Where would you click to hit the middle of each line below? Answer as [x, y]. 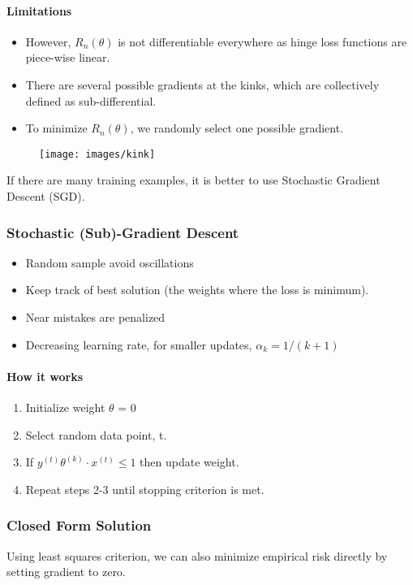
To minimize [56, 128]
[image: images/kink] [97, 154]
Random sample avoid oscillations [110, 262]
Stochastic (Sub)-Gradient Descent [123, 232]
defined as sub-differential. [91, 100]
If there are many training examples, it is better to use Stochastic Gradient [194, 180]
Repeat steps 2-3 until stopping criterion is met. [145, 489]
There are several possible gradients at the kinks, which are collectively [202, 84]
